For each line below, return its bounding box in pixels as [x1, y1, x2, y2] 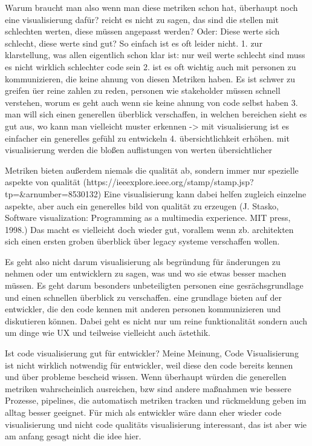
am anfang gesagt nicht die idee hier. [5, 430, 141, 442]
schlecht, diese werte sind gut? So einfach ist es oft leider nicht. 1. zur [5, 36, 262, 49]
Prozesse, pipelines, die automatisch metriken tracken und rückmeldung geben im [5, 394, 307, 407]
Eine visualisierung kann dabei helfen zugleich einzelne [103, 187, 307, 200]
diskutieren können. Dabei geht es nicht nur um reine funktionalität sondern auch [5, 314, 307, 327]
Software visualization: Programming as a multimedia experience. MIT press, [5, 211, 291, 224]
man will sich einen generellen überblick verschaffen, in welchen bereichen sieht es [5, 108, 307, 120]
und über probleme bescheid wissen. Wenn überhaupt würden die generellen [5, 370, 287, 383]
